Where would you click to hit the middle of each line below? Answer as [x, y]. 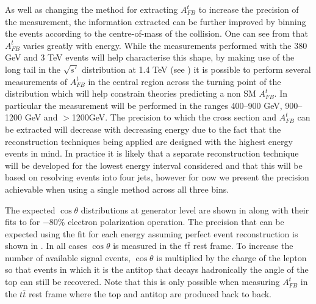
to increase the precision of [249, 9]
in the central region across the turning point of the [185, 81]
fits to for [23, 222]
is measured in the [147, 246]
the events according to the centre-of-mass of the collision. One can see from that [157, 33]
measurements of [36, 81]
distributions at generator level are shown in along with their [195, 209]
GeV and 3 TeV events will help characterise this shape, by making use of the [150, 57]
